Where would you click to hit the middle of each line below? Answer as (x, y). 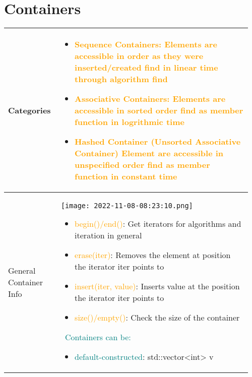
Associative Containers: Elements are (150, 99)
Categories (29, 110)
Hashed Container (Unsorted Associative (158, 142)
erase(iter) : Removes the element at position (153, 255)
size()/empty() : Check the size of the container (157, 318)
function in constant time (126, 176)
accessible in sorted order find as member (159, 110)
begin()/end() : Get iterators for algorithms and (158, 224)
